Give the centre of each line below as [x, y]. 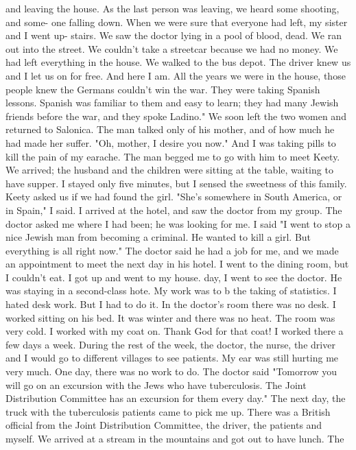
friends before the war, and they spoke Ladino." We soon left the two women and [176, 116]
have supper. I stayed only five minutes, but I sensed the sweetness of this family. [176, 183]
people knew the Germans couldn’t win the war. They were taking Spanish [163, 89]
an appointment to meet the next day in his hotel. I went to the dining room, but [177, 264]
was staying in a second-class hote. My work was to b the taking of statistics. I [171, 291]
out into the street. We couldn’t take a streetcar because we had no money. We [172, 48]
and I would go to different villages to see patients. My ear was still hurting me [172, 358]
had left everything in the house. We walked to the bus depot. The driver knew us [178, 62]
